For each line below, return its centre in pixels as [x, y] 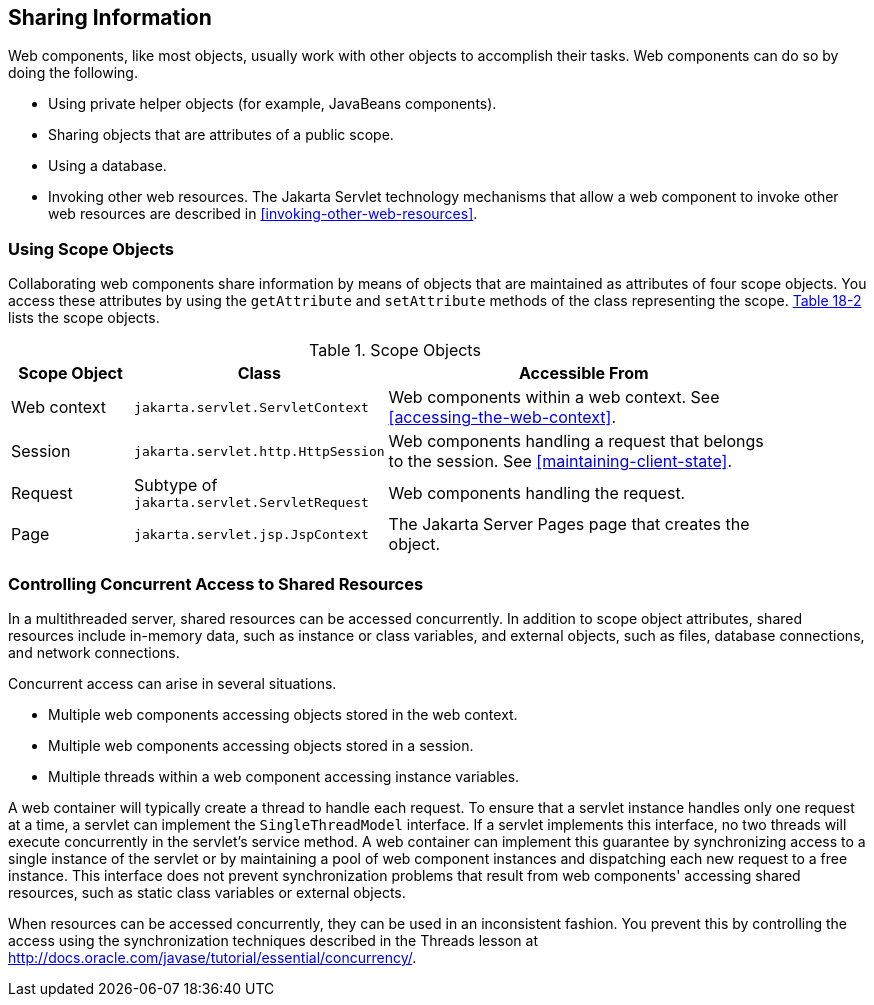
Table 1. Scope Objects [395, 350]
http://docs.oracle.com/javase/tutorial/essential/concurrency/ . [212, 957]
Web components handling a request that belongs [576, 441]
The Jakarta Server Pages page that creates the [569, 524]
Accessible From [583, 373]
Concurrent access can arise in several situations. [172, 683]
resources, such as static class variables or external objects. [207, 892]
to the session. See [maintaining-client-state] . [560, 461]
